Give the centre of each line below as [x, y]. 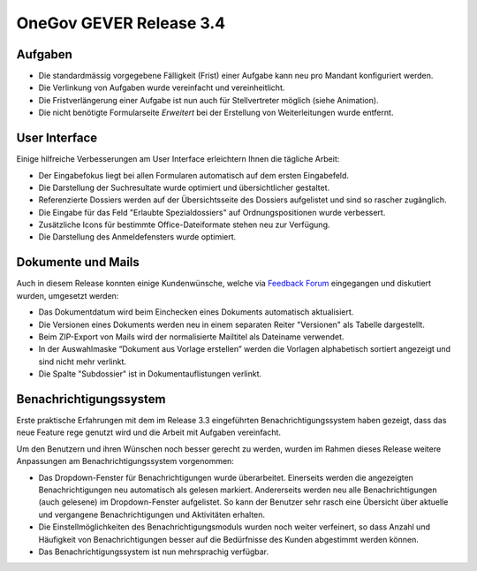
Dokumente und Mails [78, 262]
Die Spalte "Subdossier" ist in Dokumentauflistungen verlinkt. [150, 374]
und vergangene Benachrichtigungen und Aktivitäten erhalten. [151, 514]
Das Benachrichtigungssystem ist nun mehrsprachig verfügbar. [154, 552]
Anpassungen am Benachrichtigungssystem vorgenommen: [125, 461]
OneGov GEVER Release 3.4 [121, 23]
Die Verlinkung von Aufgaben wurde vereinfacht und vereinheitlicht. [162, 88]
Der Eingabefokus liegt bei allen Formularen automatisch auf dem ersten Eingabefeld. [193, 175]
